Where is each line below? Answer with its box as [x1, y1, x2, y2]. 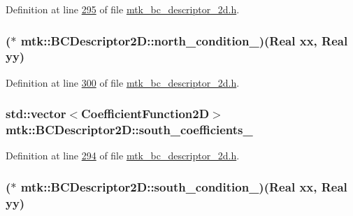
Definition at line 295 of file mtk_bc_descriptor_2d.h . [6, 2, 240, 16]
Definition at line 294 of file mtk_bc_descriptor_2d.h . [6, 148, 240, 163]
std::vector [6, 105, 66, 122]
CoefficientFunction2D [81, 105, 210, 122]
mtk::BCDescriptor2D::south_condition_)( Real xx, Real [20, 178, 347, 195]
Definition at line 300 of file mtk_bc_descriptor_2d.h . [6, 75, 240, 89]
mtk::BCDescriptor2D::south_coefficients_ [6, 121, 253, 138]
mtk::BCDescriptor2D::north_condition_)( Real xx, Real [20, 31, 348, 49]
